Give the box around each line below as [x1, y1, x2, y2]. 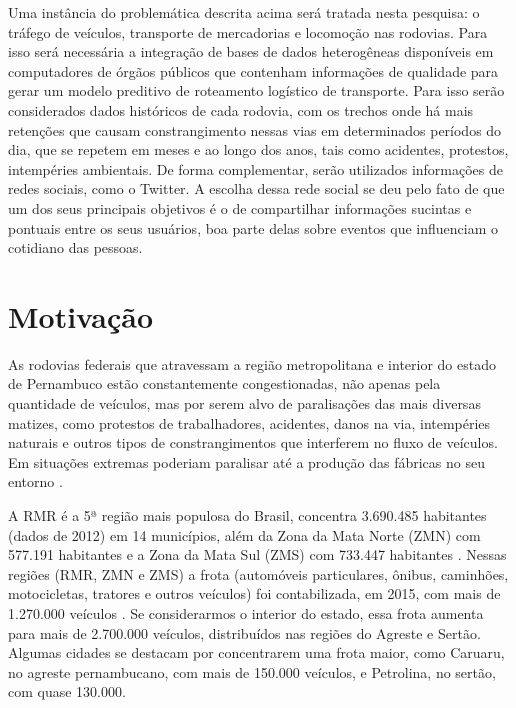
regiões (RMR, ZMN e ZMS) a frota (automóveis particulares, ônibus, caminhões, [8, 563, 509, 584]
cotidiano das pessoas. [8, 237, 143, 258]
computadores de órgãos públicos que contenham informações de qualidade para [8, 60, 499, 81]
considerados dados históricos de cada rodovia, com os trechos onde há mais [8, 99, 474, 120]
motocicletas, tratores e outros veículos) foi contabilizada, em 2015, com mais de [8, 583, 501, 604]
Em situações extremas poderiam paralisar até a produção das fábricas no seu [8, 451, 485, 472]
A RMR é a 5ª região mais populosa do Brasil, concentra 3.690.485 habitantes [8, 505, 487, 525]
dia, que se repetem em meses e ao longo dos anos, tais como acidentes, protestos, [8, 139, 509, 160]
